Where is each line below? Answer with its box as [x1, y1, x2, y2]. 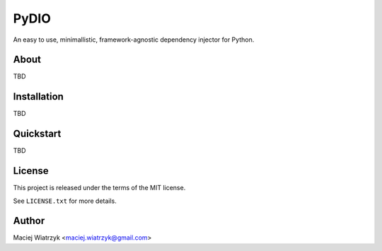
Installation [13, 91, 64, 103]
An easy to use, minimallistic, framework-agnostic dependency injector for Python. [13, 35, 255, 44]
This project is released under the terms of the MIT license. [13, 184, 186, 192]
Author [13, 215, 45, 227]
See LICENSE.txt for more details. [13, 197, 117, 205]
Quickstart [13, 128, 62, 140]
